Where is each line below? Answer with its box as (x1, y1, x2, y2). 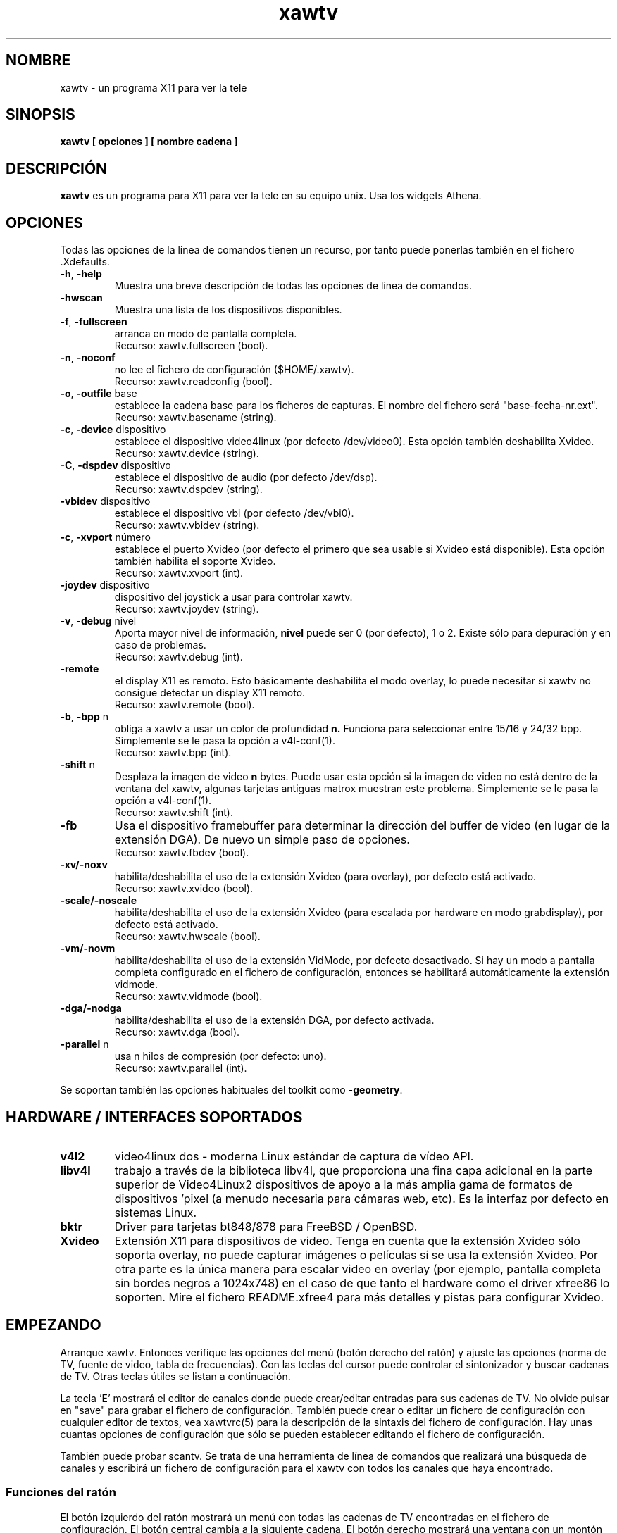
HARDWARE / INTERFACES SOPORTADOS (6, 1108, 303, 1126)
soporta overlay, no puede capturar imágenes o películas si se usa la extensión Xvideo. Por (114, 1247, 598, 1262)
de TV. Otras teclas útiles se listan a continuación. (60, 1370, 291, 1382)
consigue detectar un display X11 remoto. (114, 687, 306, 699)
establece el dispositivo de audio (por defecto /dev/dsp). (114, 471, 378, 484)
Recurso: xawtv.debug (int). (114, 651, 243, 663)
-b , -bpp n (60, 711, 108, 723)
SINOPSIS (6, 106, 75, 124)
